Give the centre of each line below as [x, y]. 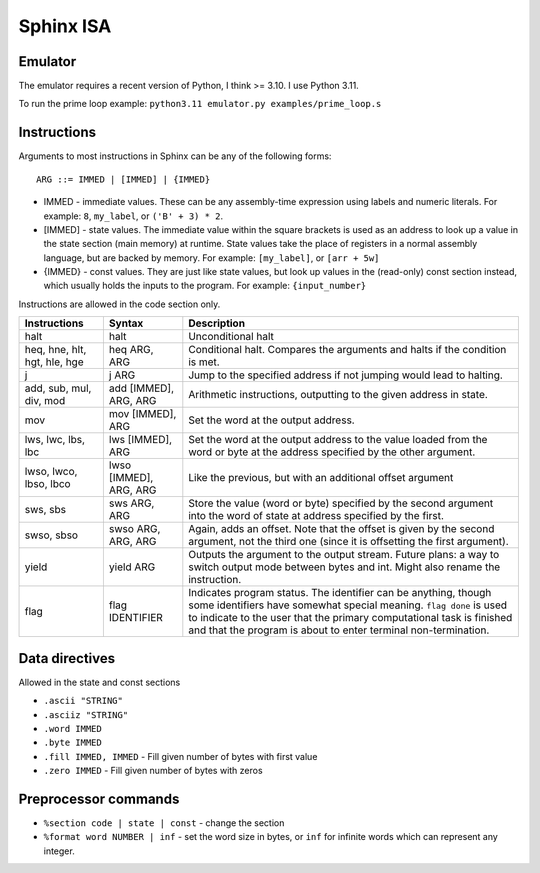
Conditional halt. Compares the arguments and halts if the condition [347, 350]
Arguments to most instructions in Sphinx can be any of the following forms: [175, 156]
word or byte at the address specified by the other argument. [332, 452]
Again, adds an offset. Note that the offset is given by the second [341, 529]
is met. [204, 362]
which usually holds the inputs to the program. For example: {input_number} [205, 286]
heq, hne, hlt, [55, 350]
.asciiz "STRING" [86, 714]
